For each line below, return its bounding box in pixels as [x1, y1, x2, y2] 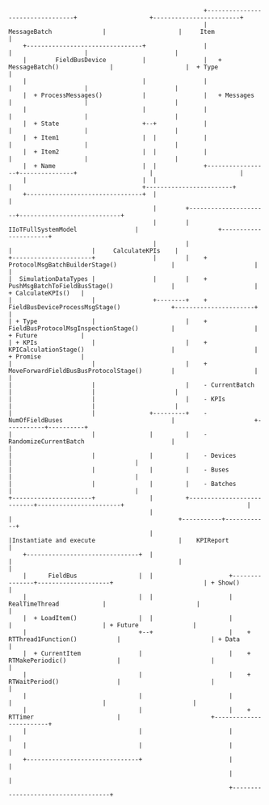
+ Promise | [8, 353, 85, 361]
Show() [217, 579, 241, 587]
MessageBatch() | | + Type [8, 63, 219, 71]
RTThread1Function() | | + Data [8, 635, 241, 644]
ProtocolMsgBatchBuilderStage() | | [8, 261, 258, 269]
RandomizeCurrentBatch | [8, 438, 175, 446]
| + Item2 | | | [23, 148, 208, 156]
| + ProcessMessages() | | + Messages [23, 91, 254, 99]
